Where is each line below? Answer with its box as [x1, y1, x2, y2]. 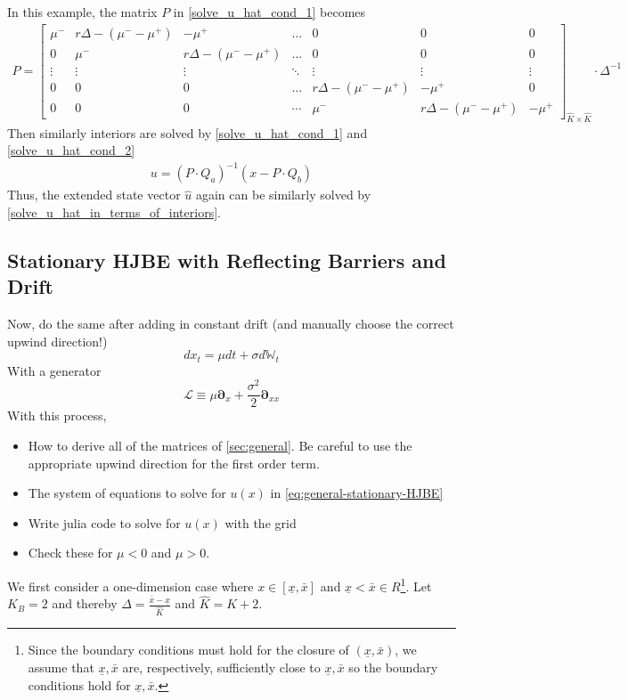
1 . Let [400, 574, 432, 595]
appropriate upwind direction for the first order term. [28, 453, 320, 472]
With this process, [7, 406, 107, 425]
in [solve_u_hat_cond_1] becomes [173, 3, 366, 20]
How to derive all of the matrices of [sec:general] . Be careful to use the [28, 436, 412, 455]
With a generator [7, 361, 102, 379]
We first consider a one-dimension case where [7, 576, 254, 595]
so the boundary [348, 657, 438, 676]
